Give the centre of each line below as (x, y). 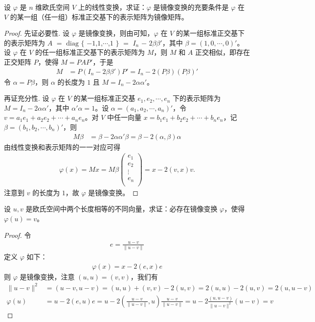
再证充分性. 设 (27, 98)
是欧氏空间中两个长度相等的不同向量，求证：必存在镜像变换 (122, 209)
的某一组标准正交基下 (210, 33)
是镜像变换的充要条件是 (191, 7)
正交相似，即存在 (223, 52)
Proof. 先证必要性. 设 (37, 33)
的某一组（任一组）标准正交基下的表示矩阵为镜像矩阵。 (99, 16)
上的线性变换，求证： (112, 7)
